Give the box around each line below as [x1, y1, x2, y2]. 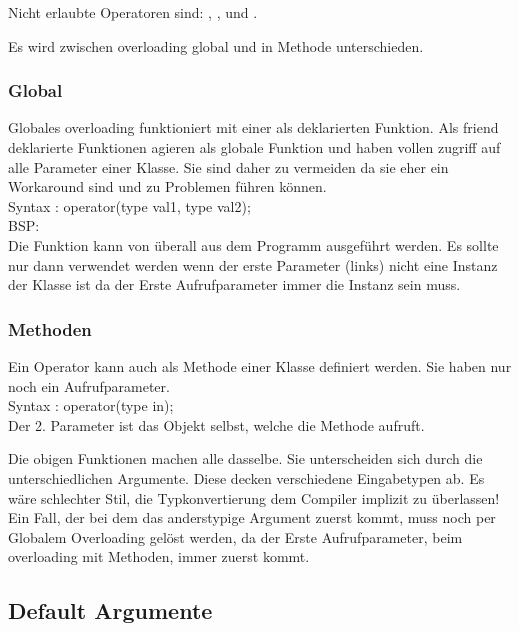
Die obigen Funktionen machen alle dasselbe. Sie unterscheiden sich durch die [8, 448, 483, 469]
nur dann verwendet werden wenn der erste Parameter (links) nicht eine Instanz [8, 254, 498, 275]
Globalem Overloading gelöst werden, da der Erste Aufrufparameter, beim [8, 526, 463, 547]
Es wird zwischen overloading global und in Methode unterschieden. [8, 35, 424, 56]
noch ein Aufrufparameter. [8, 375, 170, 396]
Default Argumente [8, 595, 213, 626]
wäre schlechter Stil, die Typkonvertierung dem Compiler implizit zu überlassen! [8, 487, 500, 508]
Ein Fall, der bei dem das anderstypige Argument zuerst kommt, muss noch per [8, 507, 496, 528]
